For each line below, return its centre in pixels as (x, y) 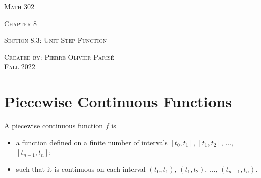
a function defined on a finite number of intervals (92, 142)
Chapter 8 (20, 23)
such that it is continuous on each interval (81, 169)
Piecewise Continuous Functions (118, 101)
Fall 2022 (20, 67)
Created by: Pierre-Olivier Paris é (59, 57)
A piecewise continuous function (54, 125)
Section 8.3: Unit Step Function (56, 40)
